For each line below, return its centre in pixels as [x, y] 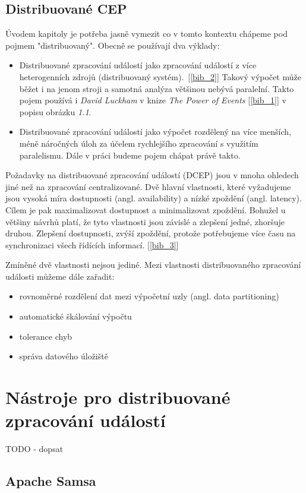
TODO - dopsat [34, 449]
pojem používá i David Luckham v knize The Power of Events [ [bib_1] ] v [153, 100]
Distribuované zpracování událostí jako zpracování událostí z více [138, 65]
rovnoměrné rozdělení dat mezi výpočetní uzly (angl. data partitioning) [149, 296]
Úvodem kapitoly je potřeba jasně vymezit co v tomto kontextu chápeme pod [146, 34]
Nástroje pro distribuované [118, 397]
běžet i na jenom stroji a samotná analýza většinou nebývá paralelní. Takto [157, 88]
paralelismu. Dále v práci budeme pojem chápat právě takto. [130, 155]
